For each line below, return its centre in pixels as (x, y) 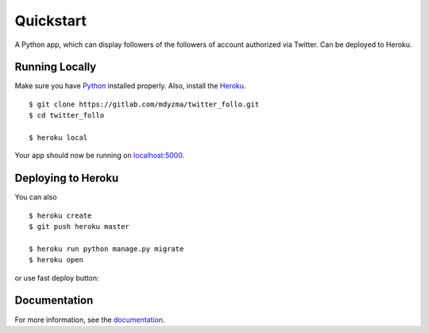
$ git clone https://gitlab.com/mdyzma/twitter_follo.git (144, 104)
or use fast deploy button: (57, 277)
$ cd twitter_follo (67, 116)
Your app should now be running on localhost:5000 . (100, 156)
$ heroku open (56, 260)
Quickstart (51, 21)
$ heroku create (60, 215)
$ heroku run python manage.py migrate (106, 249)
